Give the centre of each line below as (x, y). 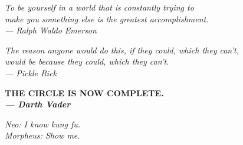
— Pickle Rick (31, 72)
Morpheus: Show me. (42, 135)
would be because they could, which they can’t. (87, 61)
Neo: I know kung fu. (43, 124)
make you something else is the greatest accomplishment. (107, 18)
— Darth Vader (38, 104)
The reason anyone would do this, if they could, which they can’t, (122, 50)
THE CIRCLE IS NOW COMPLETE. (84, 92)
